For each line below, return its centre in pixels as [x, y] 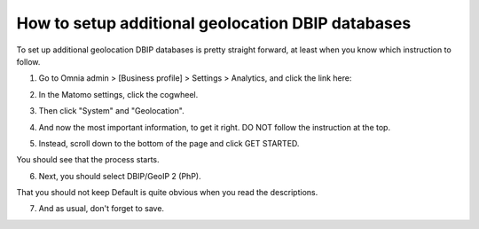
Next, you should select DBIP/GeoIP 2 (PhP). [120, 176]
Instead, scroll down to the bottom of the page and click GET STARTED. [169, 143]
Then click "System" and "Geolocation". [112, 111]
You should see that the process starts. [88, 160]
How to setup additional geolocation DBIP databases [214, 23]
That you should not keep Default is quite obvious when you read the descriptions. [167, 193]
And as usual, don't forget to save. [101, 209]
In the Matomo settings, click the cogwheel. [118, 94]
